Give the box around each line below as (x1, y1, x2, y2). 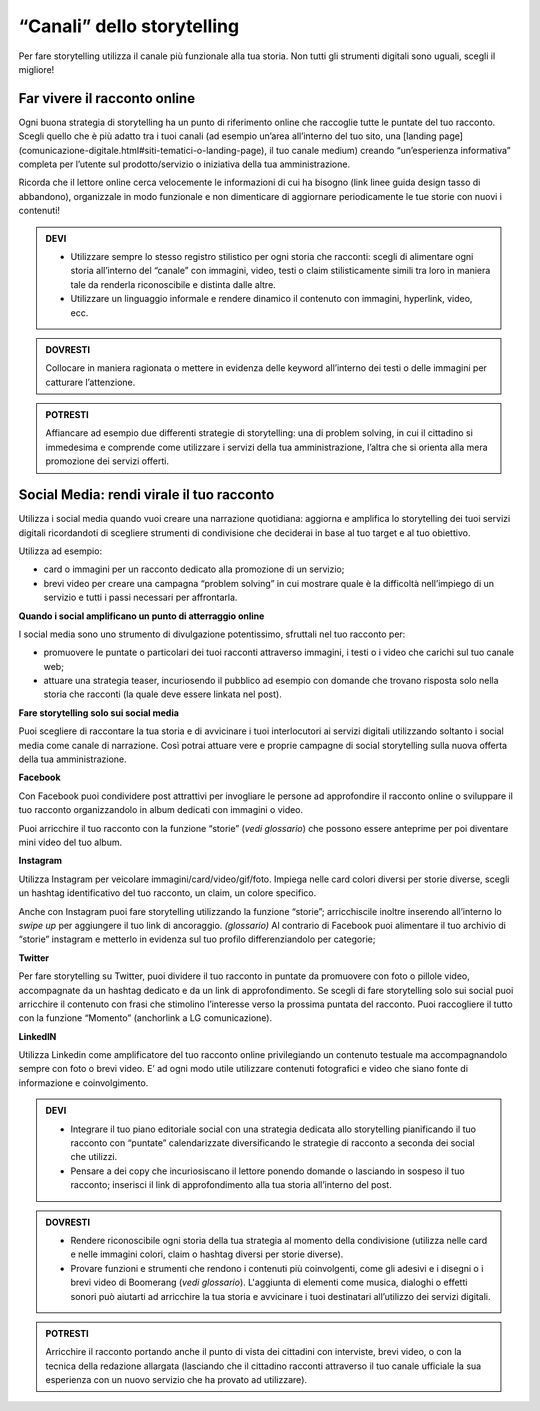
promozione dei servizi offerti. (45, 455, 170, 467)
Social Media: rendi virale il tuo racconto (18, 486, 275, 504)
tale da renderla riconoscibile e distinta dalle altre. (70, 278, 277, 290)
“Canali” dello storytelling (18, 15, 240, 37)
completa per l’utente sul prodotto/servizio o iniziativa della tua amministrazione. (18, 158, 350, 170)
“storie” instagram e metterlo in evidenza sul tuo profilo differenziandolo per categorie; (18, 933, 376, 945)
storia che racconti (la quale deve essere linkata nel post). (43, 688, 282, 700)
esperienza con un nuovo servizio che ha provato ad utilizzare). (45, 1374, 308, 1386)
